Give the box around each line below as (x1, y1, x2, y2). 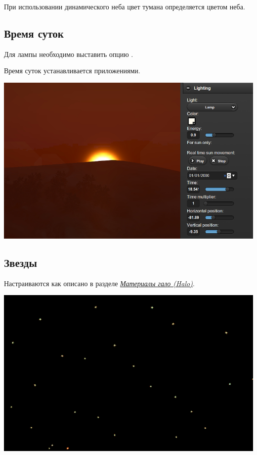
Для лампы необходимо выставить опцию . (4, 49, 133, 59)
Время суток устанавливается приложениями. (4, 65, 140, 76)
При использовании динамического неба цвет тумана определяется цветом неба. (4, 1, 245, 11)
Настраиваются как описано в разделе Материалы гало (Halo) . (4, 278, 195, 288)
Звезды (4, 254, 37, 270)
